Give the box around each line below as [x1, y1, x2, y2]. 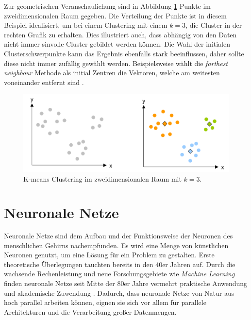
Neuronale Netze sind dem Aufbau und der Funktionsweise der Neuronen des [4, 231, 233, 241]
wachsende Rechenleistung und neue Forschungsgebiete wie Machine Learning [4, 269, 235, 279]
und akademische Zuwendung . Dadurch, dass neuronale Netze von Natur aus [4, 287, 234, 298]
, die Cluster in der [185, 20, 242, 30]
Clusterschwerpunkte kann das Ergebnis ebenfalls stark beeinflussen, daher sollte [4, 48, 244, 58]
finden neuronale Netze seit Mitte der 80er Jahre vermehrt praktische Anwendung [4, 278, 248, 288]
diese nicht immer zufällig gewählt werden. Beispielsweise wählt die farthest [4, 58, 228, 68]
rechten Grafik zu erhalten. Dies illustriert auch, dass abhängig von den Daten [4, 29, 237, 39]
